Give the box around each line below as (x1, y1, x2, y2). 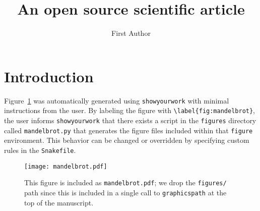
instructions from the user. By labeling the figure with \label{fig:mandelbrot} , (4, 105, 255, 116)
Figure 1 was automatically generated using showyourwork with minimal (4, 95, 229, 105)
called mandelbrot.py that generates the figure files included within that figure (4, 125, 253, 135)
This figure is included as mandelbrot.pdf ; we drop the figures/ (24, 177, 227, 188)
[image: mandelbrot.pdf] (24, 163, 107, 170)
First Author (111, 28, 151, 38)
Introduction (4, 66, 94, 86)
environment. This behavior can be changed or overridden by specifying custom (4, 135, 249, 145)
